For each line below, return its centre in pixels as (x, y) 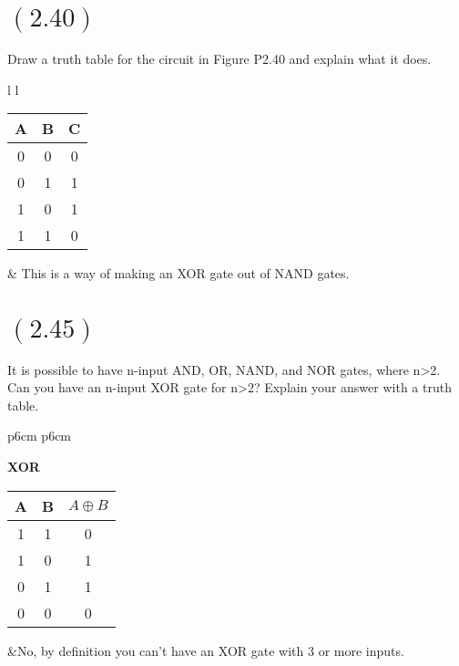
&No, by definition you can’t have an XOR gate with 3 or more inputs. (206, 650)
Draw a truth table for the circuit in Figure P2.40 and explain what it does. (219, 58)
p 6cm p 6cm (40, 436)
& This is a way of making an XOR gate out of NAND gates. (178, 273)
